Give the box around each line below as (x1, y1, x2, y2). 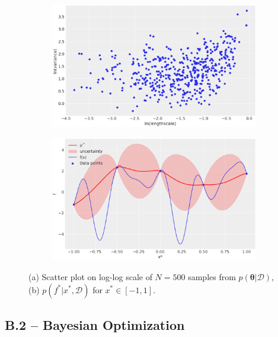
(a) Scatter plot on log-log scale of (28, 270, 152, 283)
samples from (188, 270, 236, 283)
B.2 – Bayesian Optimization (5, 315, 185, 333)
